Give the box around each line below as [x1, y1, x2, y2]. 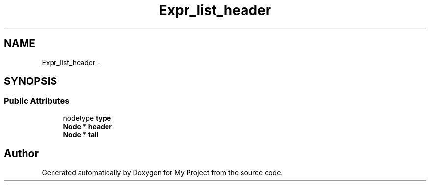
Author [4, 147, 39, 160]
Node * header [63, 122, 112, 131]
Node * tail [63, 130, 99, 139]
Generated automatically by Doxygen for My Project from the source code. [42, 168, 283, 177]
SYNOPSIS [4, 75, 57, 88]
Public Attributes [4, 96, 70, 106]
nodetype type [63, 113, 111, 122]
